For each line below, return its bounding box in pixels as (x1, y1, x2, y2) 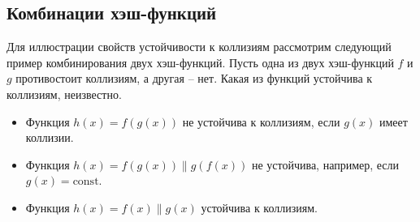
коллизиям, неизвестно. (6, 85, 122, 102)
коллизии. (25, 129, 74, 146)
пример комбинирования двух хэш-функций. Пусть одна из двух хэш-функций (6, 53, 394, 70)
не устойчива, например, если (251, 156, 400, 173)
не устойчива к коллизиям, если (182, 113, 340, 130)
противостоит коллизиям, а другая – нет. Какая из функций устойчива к (15, 70, 373, 87)
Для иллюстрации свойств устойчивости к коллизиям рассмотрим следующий (6, 38, 392, 55)
